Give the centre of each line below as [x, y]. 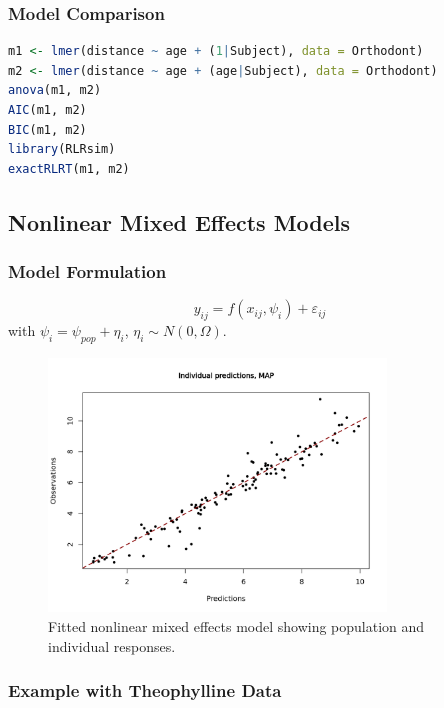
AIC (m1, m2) [47, 110]
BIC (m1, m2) [47, 129]
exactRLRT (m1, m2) [69, 168]
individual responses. [112, 645]
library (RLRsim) [62, 149]
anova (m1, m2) [55, 90]
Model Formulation [87, 271]
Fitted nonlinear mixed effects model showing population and [236, 625]
